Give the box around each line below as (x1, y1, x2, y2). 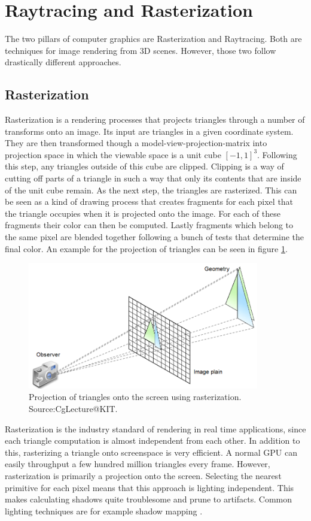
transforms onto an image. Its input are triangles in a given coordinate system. (5, 125, 294, 137)
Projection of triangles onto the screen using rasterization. (29, 390, 242, 403)
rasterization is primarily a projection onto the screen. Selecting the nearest (5, 469, 282, 482)
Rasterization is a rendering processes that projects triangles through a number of (5, 113, 305, 126)
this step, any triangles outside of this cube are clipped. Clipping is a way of (5, 160, 284, 172)
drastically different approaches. (5, 56, 121, 68)
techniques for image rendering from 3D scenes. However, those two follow (5, 44, 276, 56)
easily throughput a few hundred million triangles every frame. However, (5, 458, 270, 470)
